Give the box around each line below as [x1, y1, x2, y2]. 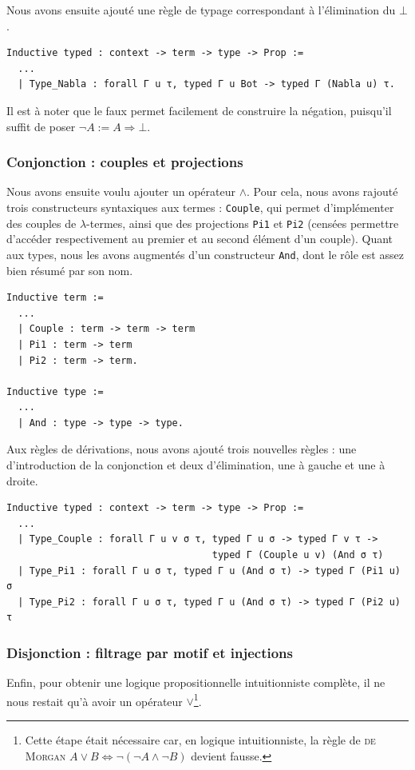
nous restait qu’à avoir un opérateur [6, 692, 183, 709]
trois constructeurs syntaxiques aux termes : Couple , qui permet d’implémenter [6, 198, 394, 215]
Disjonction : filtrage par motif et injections [6, 642, 294, 662]
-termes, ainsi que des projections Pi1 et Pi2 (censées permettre [86, 214, 399, 231]
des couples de [6, 214, 77, 231]
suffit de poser [6, 118, 76, 134]
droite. [6, 472, 38, 489]
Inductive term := [6, 292, 104, 304]
